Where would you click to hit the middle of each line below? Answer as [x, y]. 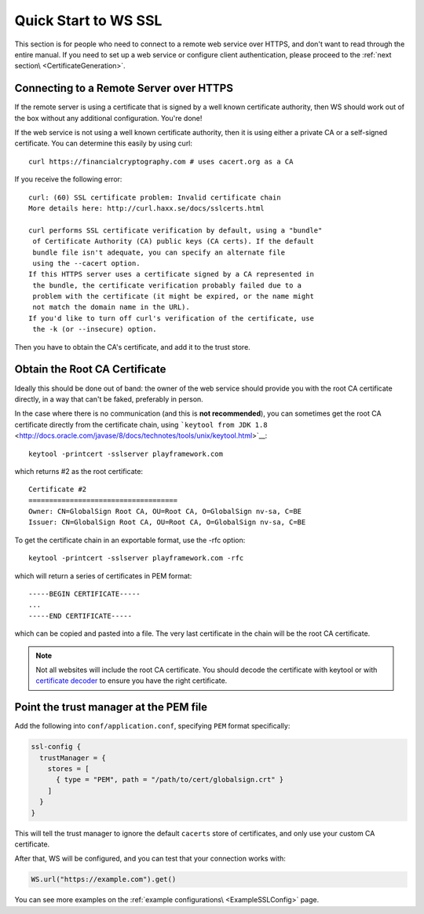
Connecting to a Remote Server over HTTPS [124, 88]
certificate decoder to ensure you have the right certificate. [132, 681]
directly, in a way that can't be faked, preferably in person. [109, 399]
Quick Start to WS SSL [88, 20]
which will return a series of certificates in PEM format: [103, 576]
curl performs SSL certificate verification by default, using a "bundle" [175, 230]
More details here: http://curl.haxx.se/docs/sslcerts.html [146, 208]
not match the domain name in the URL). [111, 307]
